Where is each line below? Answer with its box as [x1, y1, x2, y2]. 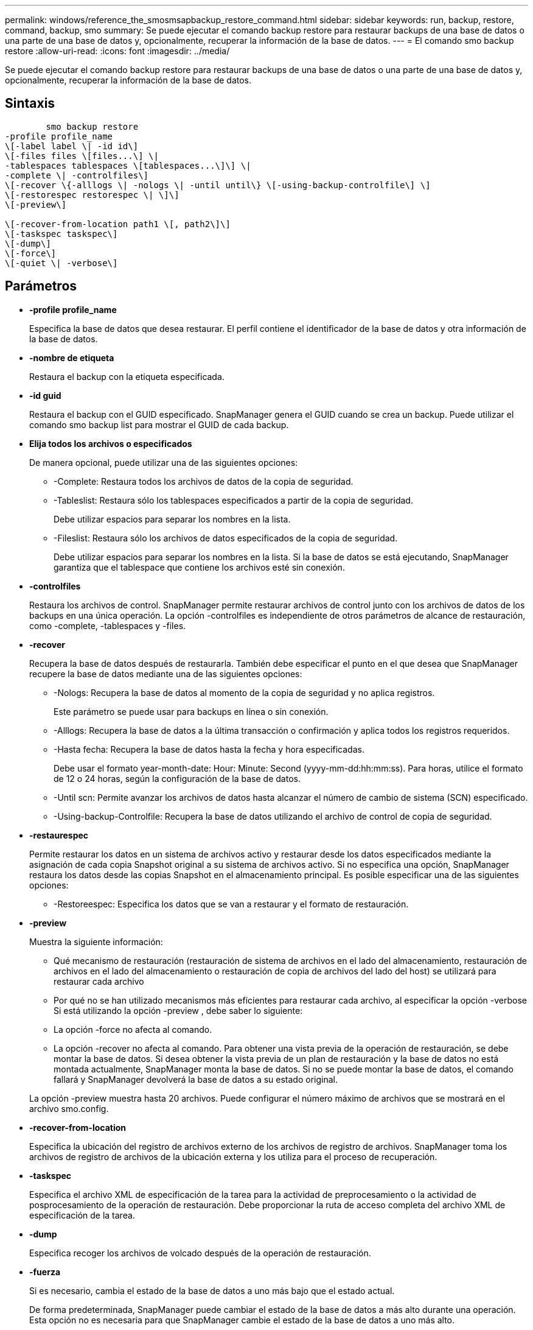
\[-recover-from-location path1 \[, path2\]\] [5, 219, 231, 229]
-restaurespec [29, 829, 89, 840]
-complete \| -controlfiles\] [5, 170, 149, 180]
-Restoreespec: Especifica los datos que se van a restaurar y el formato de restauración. [54, 898, 409, 909]
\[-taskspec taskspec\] [5, 228, 118, 239]
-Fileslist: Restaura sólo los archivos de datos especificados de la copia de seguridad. [54, 532, 398, 543]
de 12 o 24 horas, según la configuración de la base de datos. [54, 773, 301, 784]
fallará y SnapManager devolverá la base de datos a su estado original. [54, 1074, 338, 1085]
